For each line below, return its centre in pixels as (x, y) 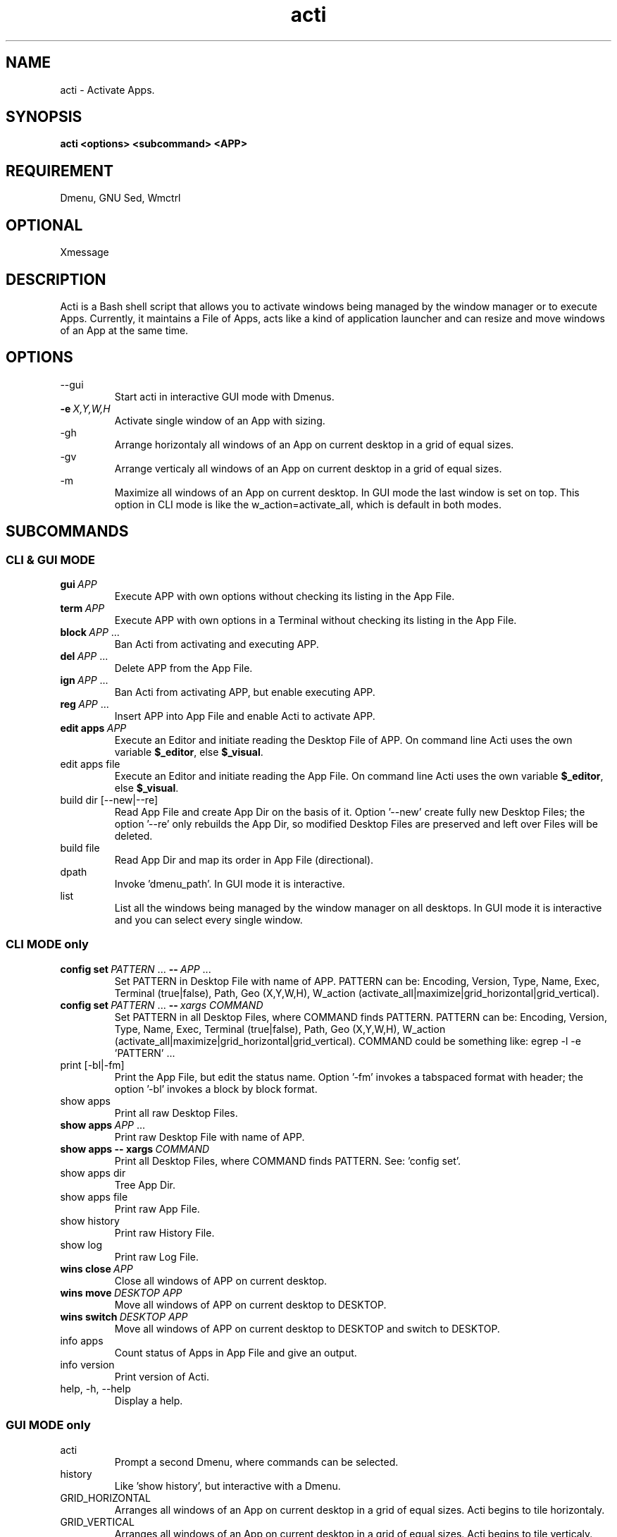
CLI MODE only (47, 944)
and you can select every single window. (208, 920)
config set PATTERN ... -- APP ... (136, 969)
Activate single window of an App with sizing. (220, 420)
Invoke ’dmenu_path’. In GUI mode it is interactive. (230, 884)
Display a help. (149, 1400)
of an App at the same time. (124, 330)
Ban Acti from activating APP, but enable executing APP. (245, 692)
